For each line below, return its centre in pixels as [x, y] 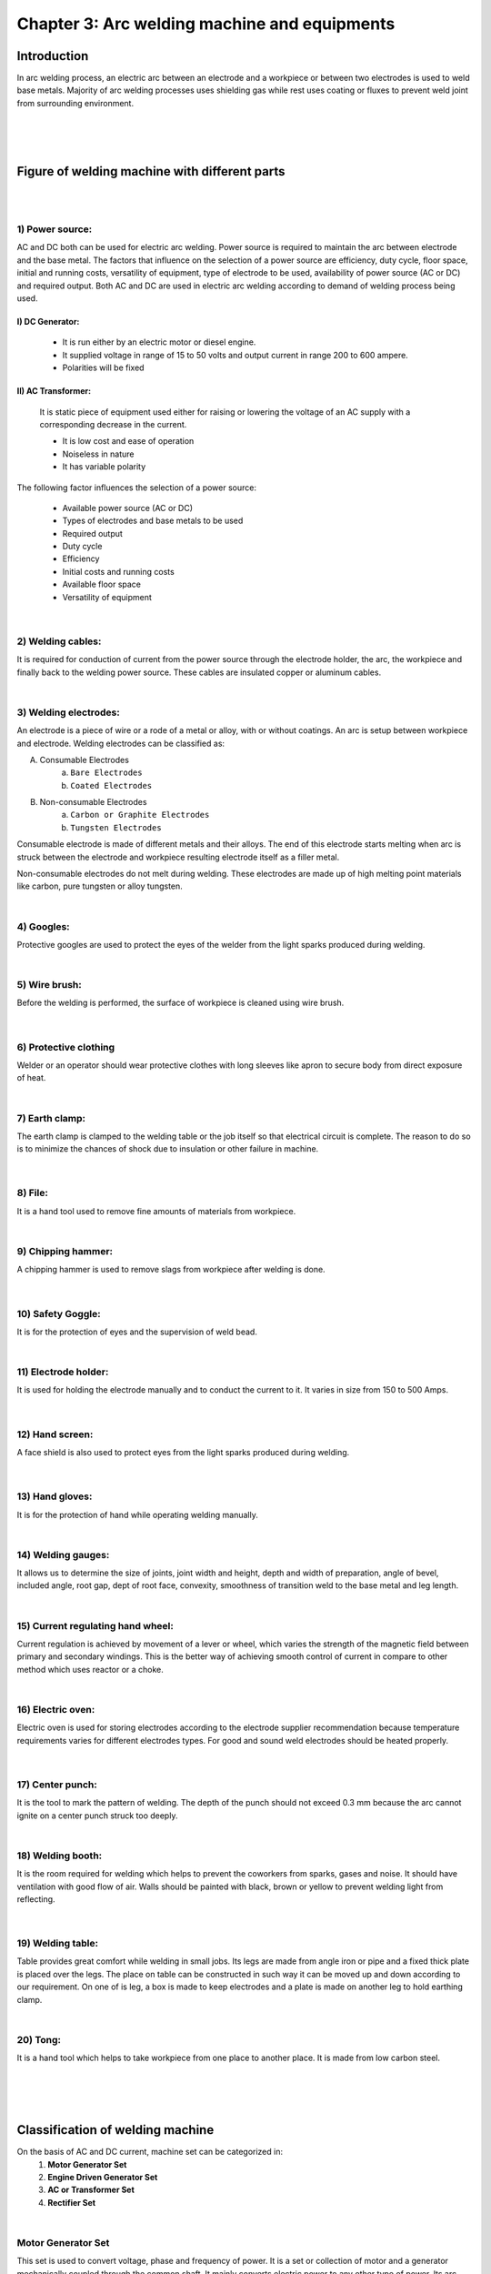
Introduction [53, 56]
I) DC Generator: [48, 322]
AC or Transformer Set [91, 2190]
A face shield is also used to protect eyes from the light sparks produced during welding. [183, 1452]
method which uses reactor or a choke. [90, 1669]
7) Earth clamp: [51, 1118]
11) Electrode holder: [63, 1372]
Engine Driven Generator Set [103, 2177]
